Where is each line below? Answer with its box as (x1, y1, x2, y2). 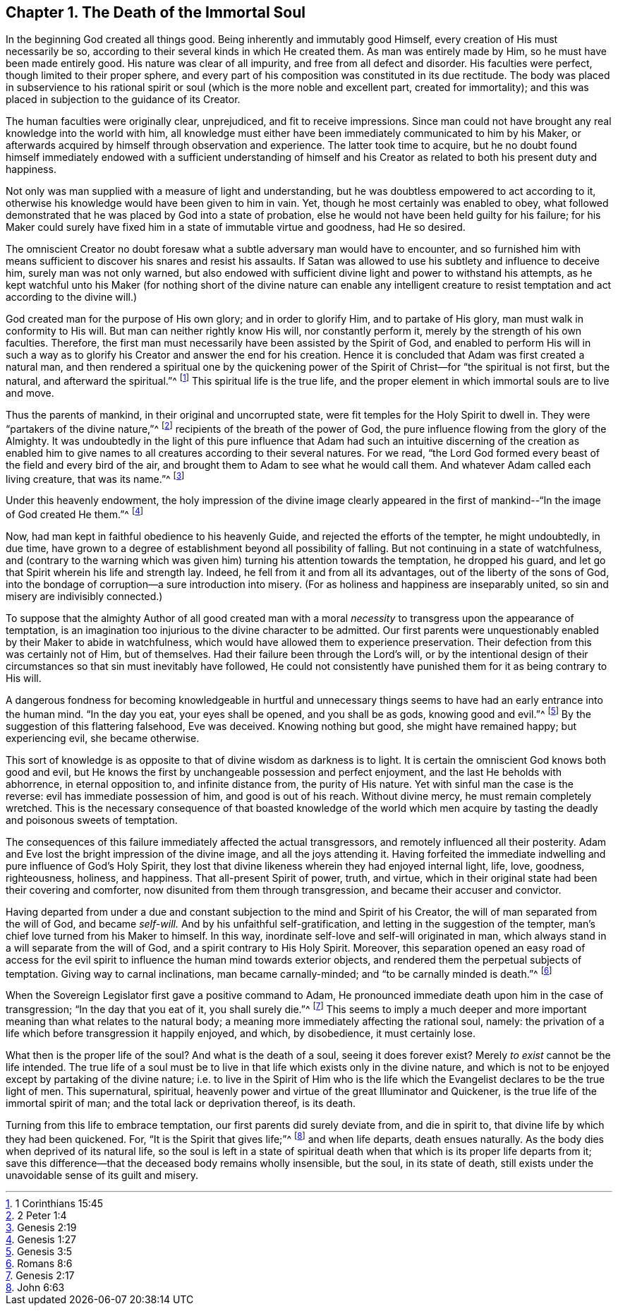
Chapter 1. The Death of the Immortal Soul (6, 4, 306, 21)
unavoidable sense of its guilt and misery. (6, 1168, 199, 1181)
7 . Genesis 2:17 (6, 1269, 75, 1281)
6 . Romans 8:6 (6, 1257, 73, 1269)
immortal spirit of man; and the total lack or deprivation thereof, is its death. (6, 1097, 356, 1110)
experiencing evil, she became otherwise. (6, 731, 200, 744)
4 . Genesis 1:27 (6, 1233, 76, 1245)
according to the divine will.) (6, 291, 138, 304)
